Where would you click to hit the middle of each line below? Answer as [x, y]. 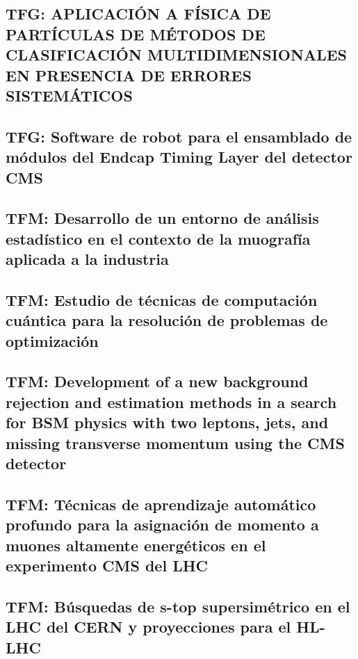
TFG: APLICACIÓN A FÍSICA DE [138, 14]
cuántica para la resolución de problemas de [167, 320]
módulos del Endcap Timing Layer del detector [179, 157]
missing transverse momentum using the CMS [175, 442]
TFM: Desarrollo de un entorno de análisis [162, 218]
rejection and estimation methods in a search [171, 401]
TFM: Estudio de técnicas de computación [162, 299]
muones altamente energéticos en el [136, 545]
